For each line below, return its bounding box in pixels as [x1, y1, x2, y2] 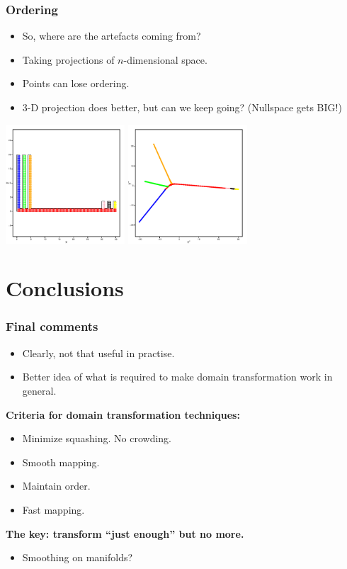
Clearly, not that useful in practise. [22, 345, 175, 360]
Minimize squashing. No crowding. [22, 431, 172, 446]
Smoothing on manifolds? [22, 550, 133, 565]
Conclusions [6, 274, 124, 303]
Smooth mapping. [22, 454, 100, 469]
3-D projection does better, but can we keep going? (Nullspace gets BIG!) [22, 100, 342, 114]
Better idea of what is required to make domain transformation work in [22, 369, 333, 384]
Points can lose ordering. [22, 76, 130, 91]
